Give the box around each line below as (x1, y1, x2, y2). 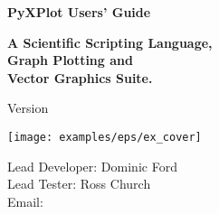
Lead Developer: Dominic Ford (7, 156, 177, 175)
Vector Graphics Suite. (7, 68, 153, 87)
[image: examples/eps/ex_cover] (7, 130, 202, 144)
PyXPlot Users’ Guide (7, 3, 151, 21)
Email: (7, 191, 43, 210)
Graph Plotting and (7, 51, 133, 70)
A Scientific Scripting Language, (7, 33, 213, 51)
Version (7, 98, 49, 117)
